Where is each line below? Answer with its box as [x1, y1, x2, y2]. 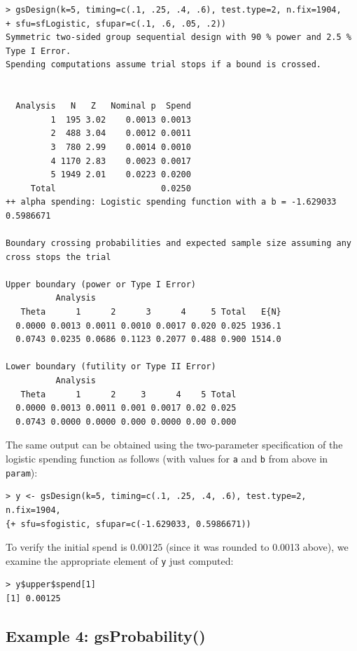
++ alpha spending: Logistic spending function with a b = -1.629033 [6, 197, 337, 207]
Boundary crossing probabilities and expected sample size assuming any [6, 238, 351, 249]
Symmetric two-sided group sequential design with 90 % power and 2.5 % [6, 32, 351, 43]
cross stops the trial [6, 252, 111, 262]
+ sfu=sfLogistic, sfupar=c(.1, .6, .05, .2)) [6, 18, 226, 29]
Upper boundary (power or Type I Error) [6, 279, 197, 289]
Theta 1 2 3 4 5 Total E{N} [20, 307, 281, 317]
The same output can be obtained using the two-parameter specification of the [6, 437, 343, 452]
